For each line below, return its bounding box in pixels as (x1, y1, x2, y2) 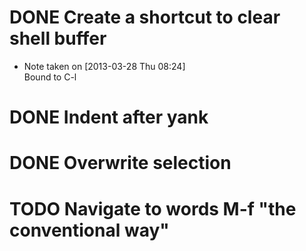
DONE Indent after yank (9, 106, 209, 129)
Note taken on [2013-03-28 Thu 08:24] (23, 60, 186, 72)
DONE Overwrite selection (9, 152, 232, 175)
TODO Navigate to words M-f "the (9, 197, 297, 220)
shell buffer (9, 27, 107, 50)
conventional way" (9, 219, 170, 241)
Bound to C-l (23, 71, 77, 83)
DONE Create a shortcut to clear (9, 6, 281, 29)
